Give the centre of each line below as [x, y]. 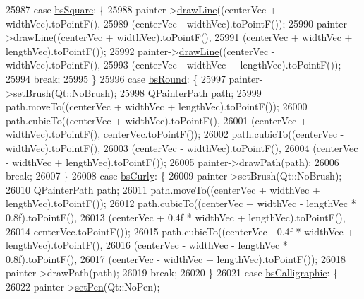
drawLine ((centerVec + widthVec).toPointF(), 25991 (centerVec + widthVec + [183, 37]
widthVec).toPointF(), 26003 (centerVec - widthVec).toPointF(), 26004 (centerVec [182, 147]
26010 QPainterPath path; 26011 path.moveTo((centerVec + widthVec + [163, 189]
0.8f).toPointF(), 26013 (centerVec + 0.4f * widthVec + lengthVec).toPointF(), [176, 217]
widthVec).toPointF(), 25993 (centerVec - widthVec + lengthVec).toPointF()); [174, 65]
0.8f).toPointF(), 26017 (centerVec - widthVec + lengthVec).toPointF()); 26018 [176, 258]
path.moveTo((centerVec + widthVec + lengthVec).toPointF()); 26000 [157, 106]
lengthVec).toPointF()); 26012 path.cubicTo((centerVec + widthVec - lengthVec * [181, 203]
